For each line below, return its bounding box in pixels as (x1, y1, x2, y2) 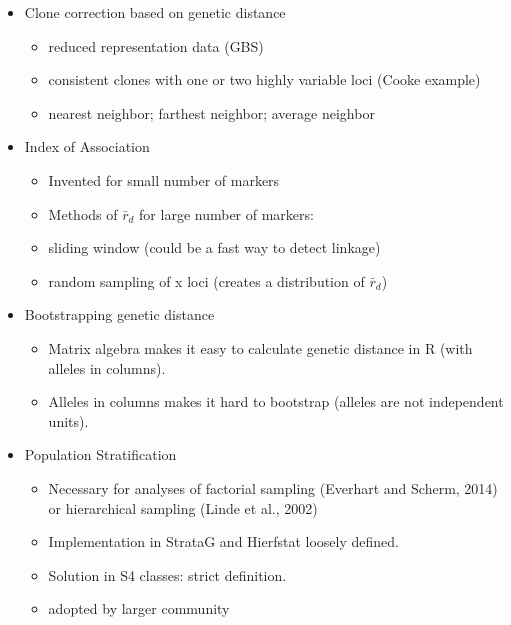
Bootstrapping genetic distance (24, 304, 215, 325)
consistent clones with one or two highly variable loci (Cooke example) (48, 69, 481, 90)
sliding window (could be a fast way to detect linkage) (48, 237, 381, 258)
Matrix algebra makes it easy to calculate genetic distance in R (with (48, 337, 473, 358)
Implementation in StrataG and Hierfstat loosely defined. (48, 531, 399, 552)
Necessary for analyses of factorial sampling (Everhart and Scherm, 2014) (48, 477, 498, 498)
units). (48, 410, 89, 431)
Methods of (48, 203, 118, 224)
